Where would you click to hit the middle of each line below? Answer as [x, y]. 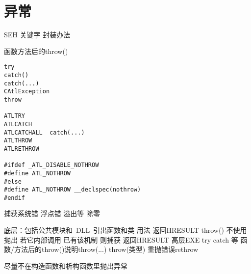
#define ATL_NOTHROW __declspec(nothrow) [73, 190]
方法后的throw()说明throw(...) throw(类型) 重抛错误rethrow [106, 249]
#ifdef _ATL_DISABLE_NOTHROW [51, 165]
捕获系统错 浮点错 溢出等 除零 [52, 213]
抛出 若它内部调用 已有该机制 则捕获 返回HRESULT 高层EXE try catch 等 [121, 239]
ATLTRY [14, 116]
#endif [14, 198]
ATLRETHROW [22, 149]
